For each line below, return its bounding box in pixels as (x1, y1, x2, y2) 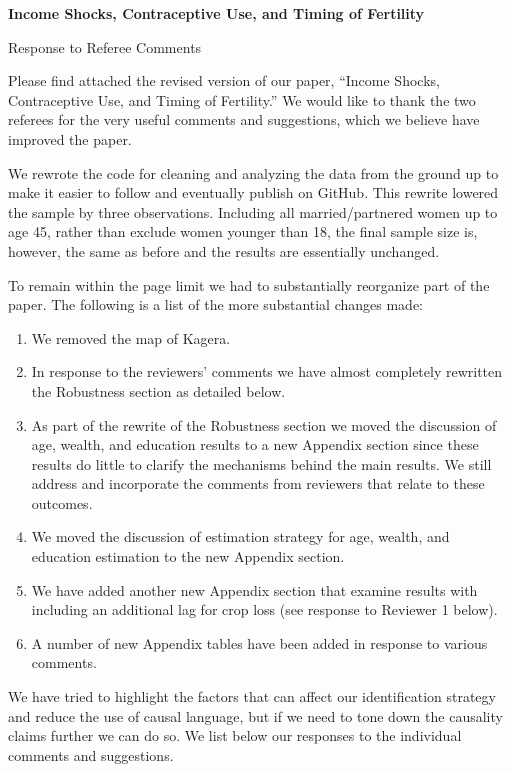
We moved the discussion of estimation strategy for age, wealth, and (31, 526, 450, 547)
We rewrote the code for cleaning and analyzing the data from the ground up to (8, 162, 499, 183)
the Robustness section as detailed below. (31, 380, 286, 401)
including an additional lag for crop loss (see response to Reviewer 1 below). (31, 599, 498, 620)
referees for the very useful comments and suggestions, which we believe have (8, 109, 480, 130)
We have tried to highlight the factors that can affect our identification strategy (8, 686, 496, 707)
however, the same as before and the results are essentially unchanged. (8, 240, 440, 261)
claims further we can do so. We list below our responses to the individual (8, 725, 462, 746)
